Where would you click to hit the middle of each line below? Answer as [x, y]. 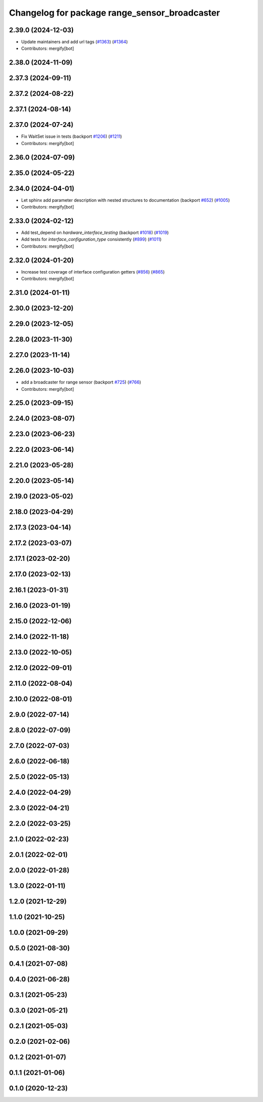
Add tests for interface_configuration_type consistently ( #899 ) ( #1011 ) [91, 239]
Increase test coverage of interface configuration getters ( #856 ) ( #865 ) [93, 272]
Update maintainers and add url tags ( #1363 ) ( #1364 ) [75, 42]
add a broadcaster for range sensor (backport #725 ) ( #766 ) [81, 382]
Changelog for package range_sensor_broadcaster [114, 13]
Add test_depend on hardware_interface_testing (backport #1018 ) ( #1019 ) [95, 233]
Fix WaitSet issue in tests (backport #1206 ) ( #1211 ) [72, 136]
